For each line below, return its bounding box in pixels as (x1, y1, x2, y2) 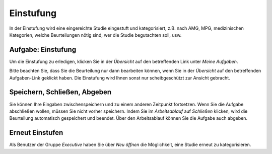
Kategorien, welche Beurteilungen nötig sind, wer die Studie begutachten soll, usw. (9, 32, 182, 38)
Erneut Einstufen (9, 128, 63, 137)
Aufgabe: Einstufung (9, 45, 77, 54)
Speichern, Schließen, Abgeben (9, 88, 112, 97)
